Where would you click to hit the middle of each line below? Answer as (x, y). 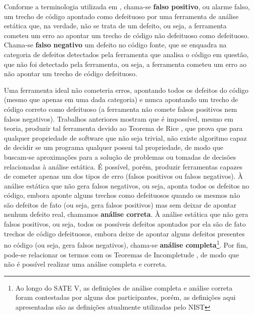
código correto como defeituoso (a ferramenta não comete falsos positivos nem (121, 109)
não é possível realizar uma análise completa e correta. (85, 264)
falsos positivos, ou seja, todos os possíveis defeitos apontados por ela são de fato (125, 224)
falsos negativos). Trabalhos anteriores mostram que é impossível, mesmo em (119, 118)
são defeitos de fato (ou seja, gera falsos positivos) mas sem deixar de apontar (120, 204)
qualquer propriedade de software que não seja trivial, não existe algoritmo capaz (126, 137)
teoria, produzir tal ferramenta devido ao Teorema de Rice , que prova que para (123, 128)
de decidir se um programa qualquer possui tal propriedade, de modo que (114, 147)
